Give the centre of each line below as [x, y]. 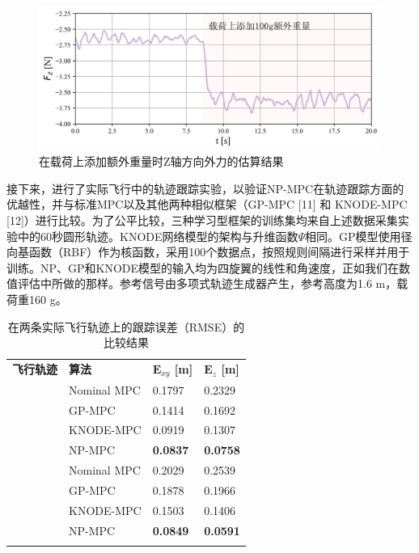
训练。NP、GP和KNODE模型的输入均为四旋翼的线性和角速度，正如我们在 [203, 267]
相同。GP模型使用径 [359, 236]
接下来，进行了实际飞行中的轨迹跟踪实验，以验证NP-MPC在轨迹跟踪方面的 [205, 188]
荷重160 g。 [37, 299]
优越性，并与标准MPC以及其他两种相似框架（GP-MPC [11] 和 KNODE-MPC [207, 204]
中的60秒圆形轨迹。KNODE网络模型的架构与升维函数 [158, 236]
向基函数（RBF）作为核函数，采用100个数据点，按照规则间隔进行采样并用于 [208, 252]
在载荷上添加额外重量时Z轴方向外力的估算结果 [161, 161]
